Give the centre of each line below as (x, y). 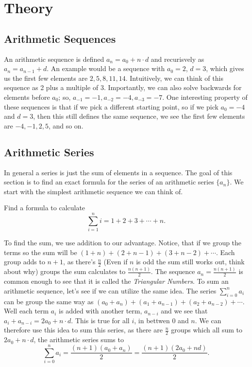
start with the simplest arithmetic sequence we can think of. (93, 191)
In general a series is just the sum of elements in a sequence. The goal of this (118, 172)
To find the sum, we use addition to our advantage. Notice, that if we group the (123, 243)
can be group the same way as (49, 301)
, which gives (225, 68)
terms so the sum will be (41, 252)
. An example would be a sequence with (106, 68)
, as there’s (79, 262)
